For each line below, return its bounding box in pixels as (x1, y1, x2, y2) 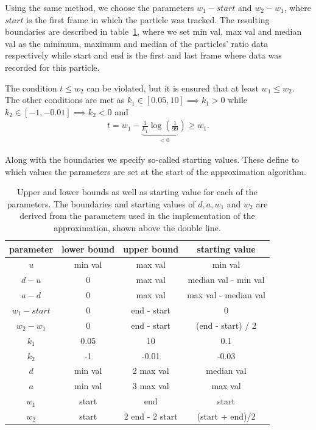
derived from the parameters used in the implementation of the (19, 209, 255, 222)
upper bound (123, 242, 179, 255)
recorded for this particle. (5, 60, 100, 73)
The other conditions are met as (5, 93, 125, 106)
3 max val (132, 379, 169, 392)
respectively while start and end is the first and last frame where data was (5, 49, 282, 62)
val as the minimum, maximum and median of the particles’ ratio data (5, 37, 269, 49)
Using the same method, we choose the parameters (5, 1, 194, 13)
